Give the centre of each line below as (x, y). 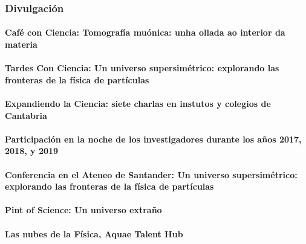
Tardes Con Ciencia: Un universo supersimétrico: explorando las (142, 68)
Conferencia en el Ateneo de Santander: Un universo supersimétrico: (151, 174)
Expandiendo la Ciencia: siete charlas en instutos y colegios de (138, 103)
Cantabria (26, 115)
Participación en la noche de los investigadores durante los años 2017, (153, 139)
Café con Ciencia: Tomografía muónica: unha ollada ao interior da (145, 32)
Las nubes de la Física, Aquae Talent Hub (94, 233)
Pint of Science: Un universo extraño (83, 210)
